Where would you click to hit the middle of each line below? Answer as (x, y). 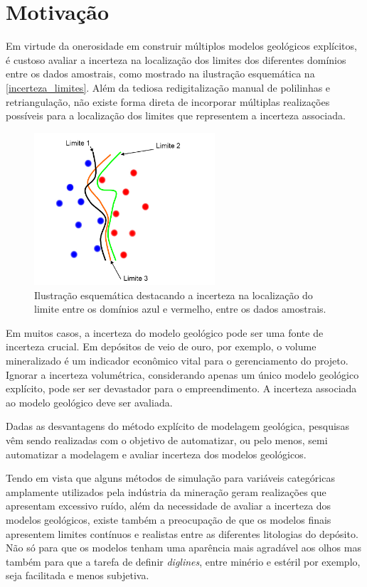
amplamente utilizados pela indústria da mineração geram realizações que (166, 491)
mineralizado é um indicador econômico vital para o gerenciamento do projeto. (177, 361)
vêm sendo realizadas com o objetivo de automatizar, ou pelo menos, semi (167, 440)
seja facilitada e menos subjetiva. (78, 575)
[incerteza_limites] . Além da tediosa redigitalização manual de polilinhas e (168, 87)
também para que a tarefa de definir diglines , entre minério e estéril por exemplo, (183, 561)
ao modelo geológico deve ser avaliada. (89, 402)
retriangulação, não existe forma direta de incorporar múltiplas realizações (168, 101)
